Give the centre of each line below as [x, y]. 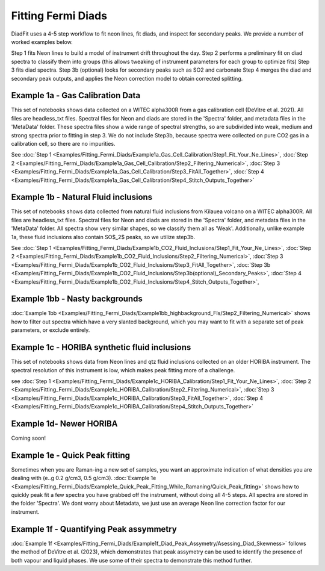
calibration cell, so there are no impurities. [63, 143]
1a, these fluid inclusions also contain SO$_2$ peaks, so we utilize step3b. [103, 237]
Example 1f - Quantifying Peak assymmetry [94, 529]
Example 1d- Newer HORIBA [64, 424]
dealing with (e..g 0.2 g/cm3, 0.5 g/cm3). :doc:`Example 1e [84, 478]
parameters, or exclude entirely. [51, 330]
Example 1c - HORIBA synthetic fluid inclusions [101, 347]
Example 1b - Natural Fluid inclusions [82, 197]
